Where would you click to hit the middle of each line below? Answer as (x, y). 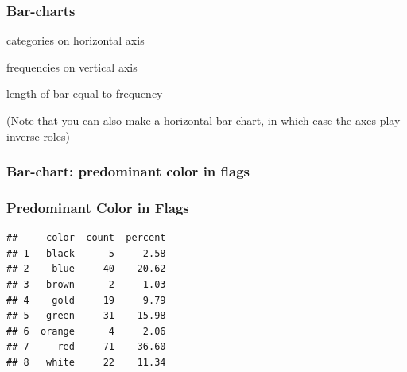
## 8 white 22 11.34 (86, 362)
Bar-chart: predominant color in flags (128, 171)
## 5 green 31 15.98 (86, 316)
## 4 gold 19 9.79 (86, 300)
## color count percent (86, 238)
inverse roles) (38, 136)
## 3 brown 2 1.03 (86, 285)
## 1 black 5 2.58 (86, 253)
